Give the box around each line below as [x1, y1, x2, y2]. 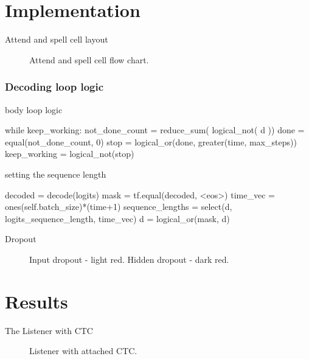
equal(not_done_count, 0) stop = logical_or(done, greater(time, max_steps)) [5, 135, 297, 148]
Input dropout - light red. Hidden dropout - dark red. [29, 253, 229, 265]
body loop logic [5, 103, 63, 116]
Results [5, 288, 68, 313]
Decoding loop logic [5, 79, 104, 94]
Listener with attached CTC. [29, 344, 137, 357]
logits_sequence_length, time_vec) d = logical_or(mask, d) [5, 212, 230, 225]
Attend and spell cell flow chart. [29, 53, 149, 66]
